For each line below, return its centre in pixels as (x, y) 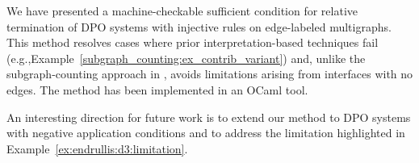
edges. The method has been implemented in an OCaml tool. (157, 89)
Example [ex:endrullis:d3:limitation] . (97, 148)
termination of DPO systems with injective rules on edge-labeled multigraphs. (199, 26)
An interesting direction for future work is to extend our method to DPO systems (209, 117)
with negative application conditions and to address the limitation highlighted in (206, 133)
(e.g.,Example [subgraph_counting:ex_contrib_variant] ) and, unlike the (186, 58)
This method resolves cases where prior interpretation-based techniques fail (193, 42)
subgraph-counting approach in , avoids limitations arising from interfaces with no (210, 74)
